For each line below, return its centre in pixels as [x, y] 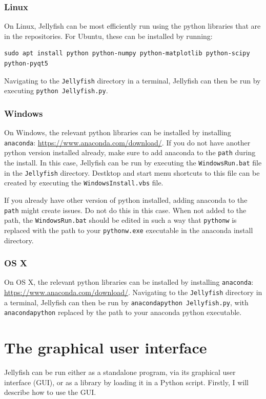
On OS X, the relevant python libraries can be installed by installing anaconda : [129, 282]
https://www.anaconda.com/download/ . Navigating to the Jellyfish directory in [133, 292]
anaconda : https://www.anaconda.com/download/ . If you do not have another [127, 142]
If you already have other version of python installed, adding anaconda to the [126, 200]
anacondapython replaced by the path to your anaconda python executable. [123, 312]
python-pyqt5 [26, 64]
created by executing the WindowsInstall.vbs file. [84, 183]
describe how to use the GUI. [50, 392]
